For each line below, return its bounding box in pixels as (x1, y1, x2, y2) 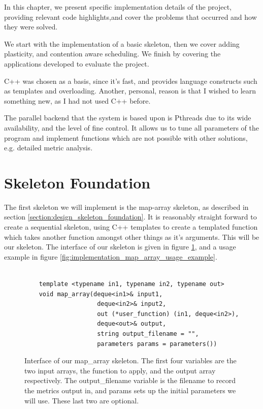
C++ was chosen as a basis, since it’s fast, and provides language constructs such (4, 75, 257, 86)
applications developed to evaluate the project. (4, 58, 149, 69)
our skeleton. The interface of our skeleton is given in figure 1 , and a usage (4, 241, 236, 252)
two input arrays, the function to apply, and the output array (24, 365, 216, 375)
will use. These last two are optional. (24, 395, 139, 405)
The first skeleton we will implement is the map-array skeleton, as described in (4, 201, 249, 212)
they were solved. (4, 21, 58, 32)
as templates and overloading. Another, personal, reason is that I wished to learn (4, 85, 256, 96)
